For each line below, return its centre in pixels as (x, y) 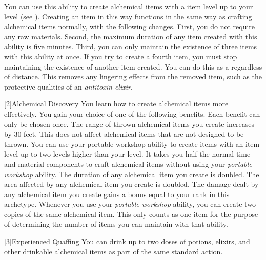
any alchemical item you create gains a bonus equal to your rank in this (117, 194)
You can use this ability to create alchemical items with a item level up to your (129, 6)
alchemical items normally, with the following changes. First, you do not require (130, 26)
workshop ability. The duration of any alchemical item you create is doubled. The (132, 174)
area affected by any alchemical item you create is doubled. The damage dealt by (131, 184)
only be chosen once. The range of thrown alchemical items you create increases (129, 124)
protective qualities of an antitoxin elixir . (68, 86)
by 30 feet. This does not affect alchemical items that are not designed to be (124, 134)
